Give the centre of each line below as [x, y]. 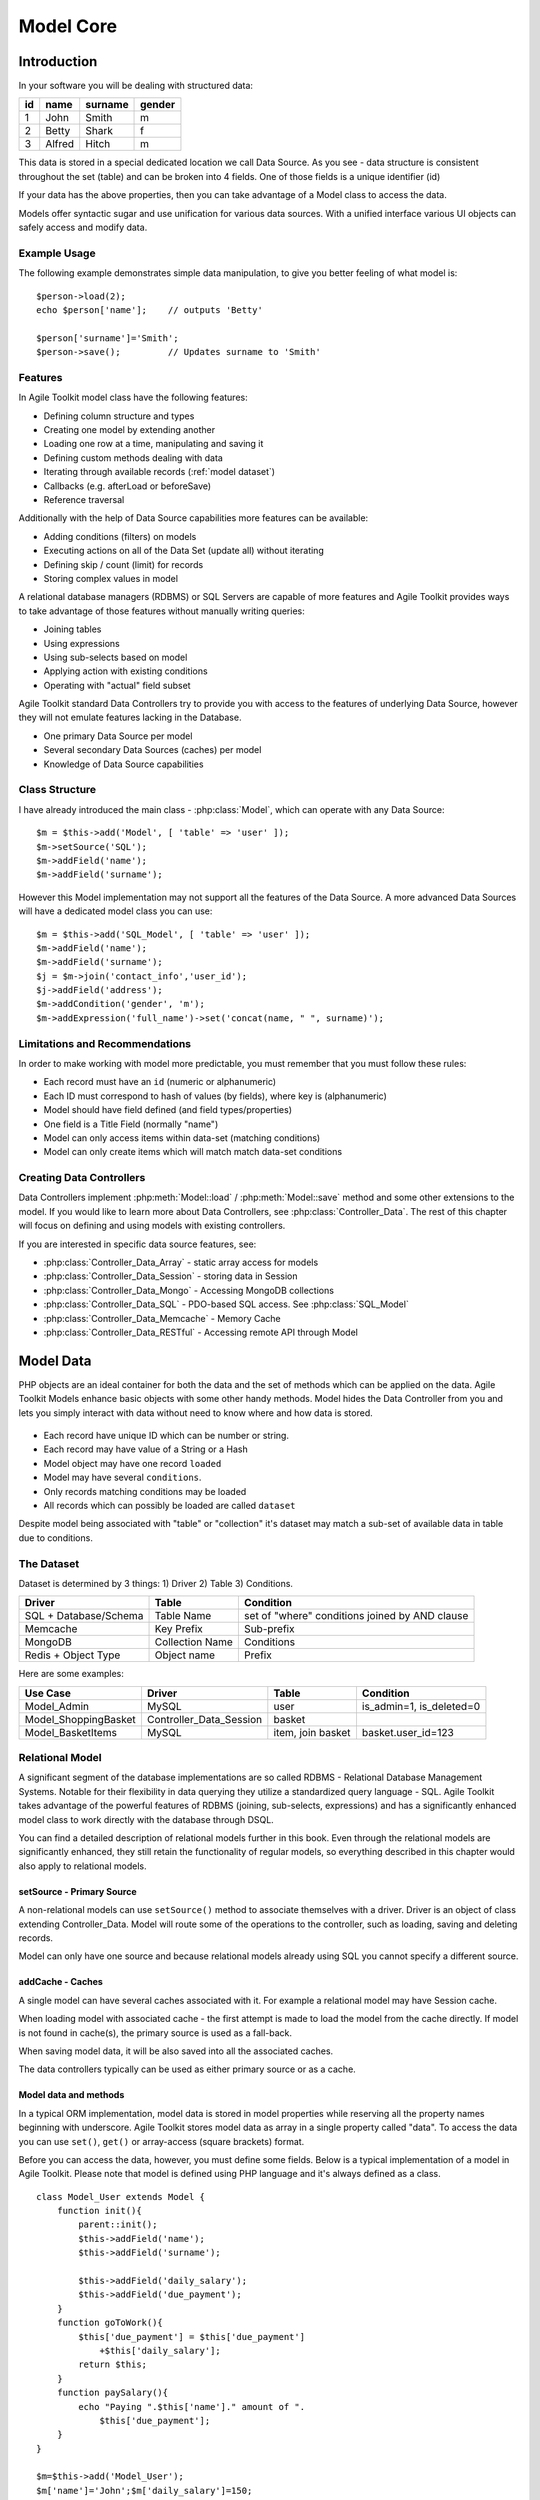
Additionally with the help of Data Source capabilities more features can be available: [193, 518]
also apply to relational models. [82, 1866]
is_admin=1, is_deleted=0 [421, 1706]
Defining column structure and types [119, 416]
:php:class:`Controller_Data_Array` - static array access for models [181, 1262]
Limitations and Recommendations [105, 1043]
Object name [184, 1655]
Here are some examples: [71, 1674]
